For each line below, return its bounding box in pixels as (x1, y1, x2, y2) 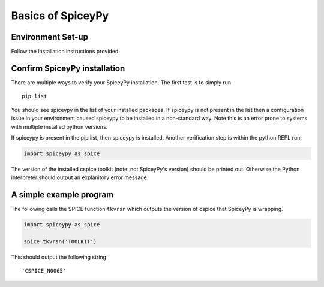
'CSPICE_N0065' (22, 267, 67, 274)
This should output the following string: (11, 253, 108, 261)
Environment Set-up (11, 32, 88, 42)
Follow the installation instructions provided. (11, 48, 120, 55)
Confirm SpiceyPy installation (11, 63, 125, 73)
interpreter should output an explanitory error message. (11, 174, 149, 181)
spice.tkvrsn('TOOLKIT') (23, 238, 97, 245)
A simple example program (11, 189, 114, 200)
